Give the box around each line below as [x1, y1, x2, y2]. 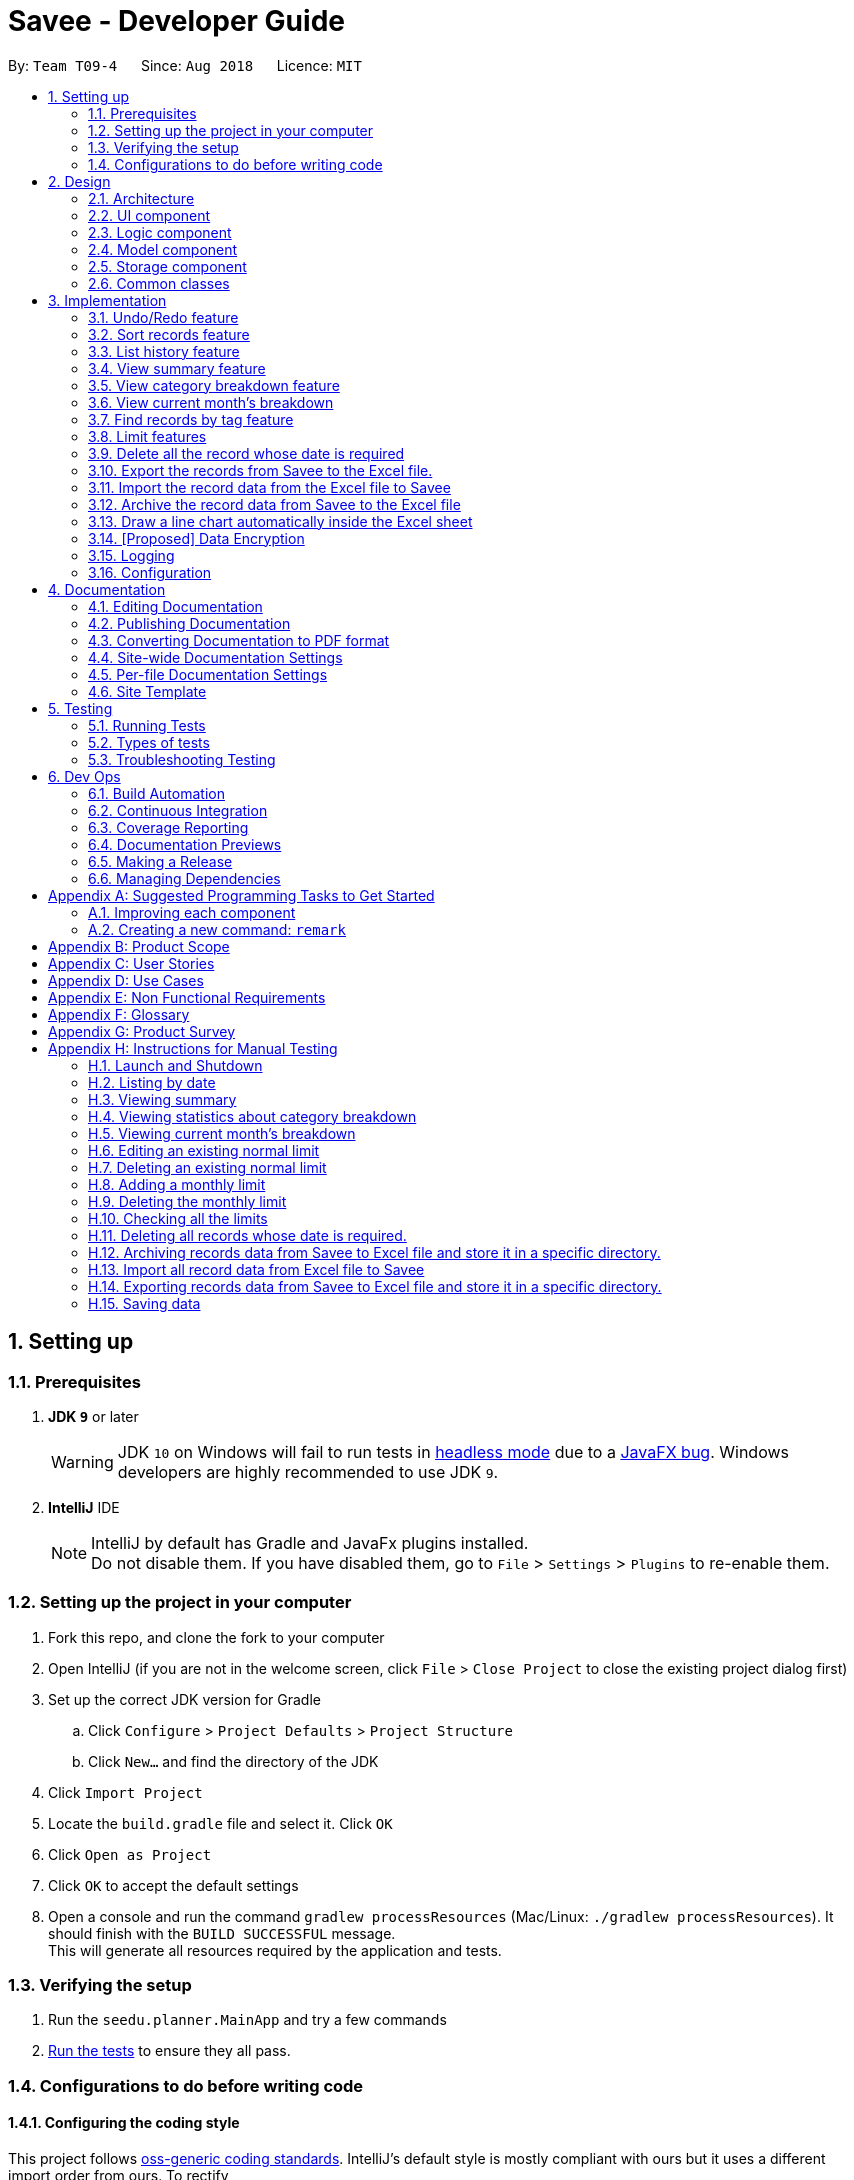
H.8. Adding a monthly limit [88, 1175, 266, 1193]
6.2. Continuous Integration [88, 801, 268, 819]
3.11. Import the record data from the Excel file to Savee [88, 478, 451, 496]
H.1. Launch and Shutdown [88, 1056, 263, 1074]
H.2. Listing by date [88, 1073, 216, 1091]
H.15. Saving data [88, 1294, 201, 1312]
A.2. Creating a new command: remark [88, 920, 346, 938]
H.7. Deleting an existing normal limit [88, 1158, 327, 1176]
